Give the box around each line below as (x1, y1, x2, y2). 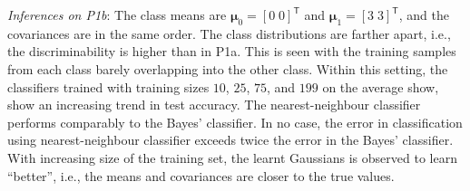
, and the (398, 5, 449, 24)
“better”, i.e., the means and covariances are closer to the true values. (7, 166, 395, 185)
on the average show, (322, 77, 439, 96)
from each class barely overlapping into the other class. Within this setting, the (7, 59, 448, 78)
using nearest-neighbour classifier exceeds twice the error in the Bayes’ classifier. (7, 130, 454, 149)
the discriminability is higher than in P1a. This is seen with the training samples (7, 42, 456, 61)
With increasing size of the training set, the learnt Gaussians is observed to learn (7, 148, 457, 167)
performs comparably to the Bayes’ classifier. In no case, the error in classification (7, 112, 463, 131)
